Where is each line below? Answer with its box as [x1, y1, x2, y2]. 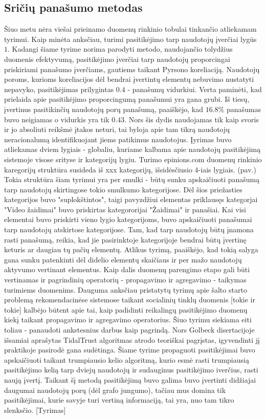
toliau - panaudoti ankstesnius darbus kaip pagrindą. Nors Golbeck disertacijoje [4, 324, 255, 335]
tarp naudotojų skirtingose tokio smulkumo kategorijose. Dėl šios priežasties [4, 184, 242, 194]
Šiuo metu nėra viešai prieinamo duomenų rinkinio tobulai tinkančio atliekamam [4, 24, 257, 34]
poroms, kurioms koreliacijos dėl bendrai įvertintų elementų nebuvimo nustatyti [4, 74, 254, 84]
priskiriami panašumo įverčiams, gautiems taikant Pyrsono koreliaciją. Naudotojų [4, 63, 260, 74]
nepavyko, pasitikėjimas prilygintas [4, 83, 114, 94]
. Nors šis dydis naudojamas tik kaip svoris [124, 114, 259, 124]
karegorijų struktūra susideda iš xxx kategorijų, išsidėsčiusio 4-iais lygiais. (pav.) [4, 164, 256, 174]
